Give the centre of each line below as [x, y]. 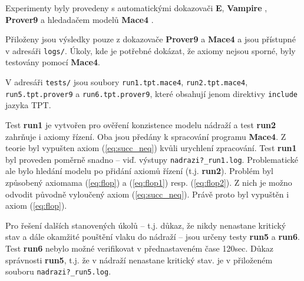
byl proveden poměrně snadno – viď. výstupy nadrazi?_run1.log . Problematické [152, 159]
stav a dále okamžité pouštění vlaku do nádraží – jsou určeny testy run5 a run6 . [153, 237]
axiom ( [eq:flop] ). [36, 205]
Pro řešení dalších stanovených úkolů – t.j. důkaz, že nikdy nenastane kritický [146, 225]
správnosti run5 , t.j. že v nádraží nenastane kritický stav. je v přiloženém [139, 260]
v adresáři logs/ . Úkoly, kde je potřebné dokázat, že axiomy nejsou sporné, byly [151, 50]
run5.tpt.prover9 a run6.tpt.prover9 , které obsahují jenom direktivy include [151, 93]
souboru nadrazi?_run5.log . [58, 271]
